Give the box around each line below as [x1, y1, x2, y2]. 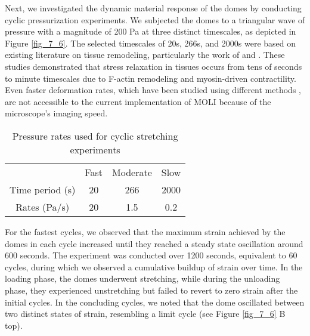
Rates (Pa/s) [15, 199, 70, 214]
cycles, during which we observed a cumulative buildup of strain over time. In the [5, 260, 303, 273]
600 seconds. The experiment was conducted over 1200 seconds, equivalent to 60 [5, 249, 297, 261]
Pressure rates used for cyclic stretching [12, 128, 178, 143]
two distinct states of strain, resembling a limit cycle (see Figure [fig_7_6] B [5, 307, 286, 320]
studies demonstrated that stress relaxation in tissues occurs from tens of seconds [5, 60, 302, 72]
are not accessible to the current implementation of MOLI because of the [5, 95, 271, 107]
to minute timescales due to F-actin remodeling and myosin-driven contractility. [5, 72, 296, 84]
